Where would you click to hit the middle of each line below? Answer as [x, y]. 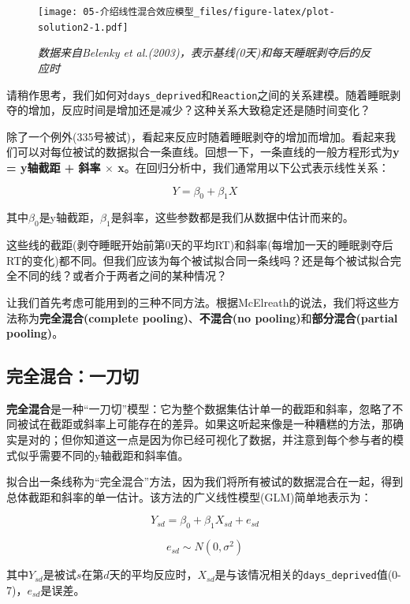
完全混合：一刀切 [73, 376]
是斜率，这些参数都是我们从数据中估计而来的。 [232, 217]
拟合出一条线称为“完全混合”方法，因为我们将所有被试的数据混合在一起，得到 [205, 481]
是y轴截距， [70, 217]
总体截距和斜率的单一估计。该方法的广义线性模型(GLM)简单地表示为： [189, 496]
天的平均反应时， [153, 574]
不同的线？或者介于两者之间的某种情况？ [122, 276]
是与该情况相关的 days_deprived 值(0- [308, 574]
